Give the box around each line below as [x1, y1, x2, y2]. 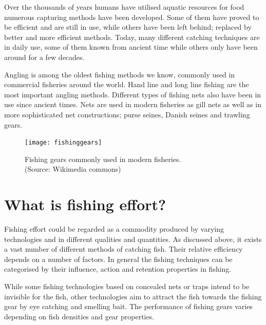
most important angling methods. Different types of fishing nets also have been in [4, 89, 261, 99]
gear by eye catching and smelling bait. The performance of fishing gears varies [4, 301, 253, 312]
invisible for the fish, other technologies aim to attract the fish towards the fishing [4, 291, 262, 301]
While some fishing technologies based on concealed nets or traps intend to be [4, 281, 250, 292]
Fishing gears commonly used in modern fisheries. [25, 153, 181, 164]
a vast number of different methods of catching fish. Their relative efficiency [4, 243, 243, 254]
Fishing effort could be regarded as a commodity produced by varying [4, 224, 224, 234]
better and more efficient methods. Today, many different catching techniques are [4, 31, 260, 42]
